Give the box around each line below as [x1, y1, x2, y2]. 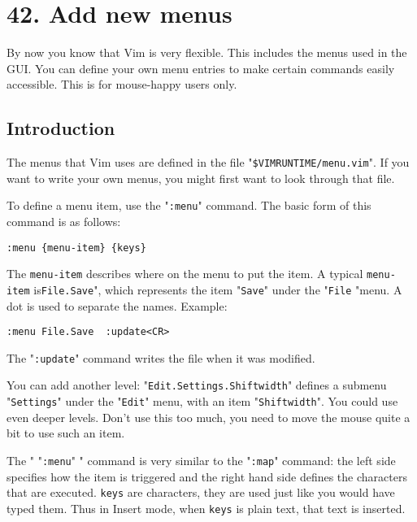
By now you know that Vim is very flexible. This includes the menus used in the [7, 44, 407, 61]
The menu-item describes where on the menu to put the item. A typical [7, 265, 363, 282]
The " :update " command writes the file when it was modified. [7, 349, 315, 366]
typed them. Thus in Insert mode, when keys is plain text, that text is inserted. [7, 499, 406, 516]
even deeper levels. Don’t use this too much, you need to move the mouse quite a [7, 408, 410, 425]
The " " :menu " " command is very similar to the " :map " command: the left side [7, 451, 396, 468]
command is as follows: [7, 213, 121, 230]
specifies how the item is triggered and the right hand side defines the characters [7, 468, 407, 485]
